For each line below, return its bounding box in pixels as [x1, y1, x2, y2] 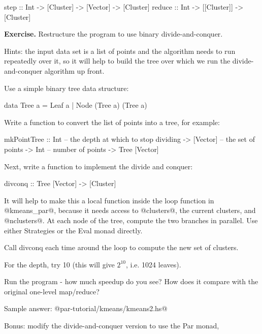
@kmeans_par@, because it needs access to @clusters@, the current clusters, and [4, 205, 256, 216]
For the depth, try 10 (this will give [4, 259, 115, 269]
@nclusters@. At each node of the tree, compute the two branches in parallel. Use [4, 215, 258, 225]
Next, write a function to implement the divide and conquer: [4, 161, 193, 171]
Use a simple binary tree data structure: [4, 82, 129, 93]
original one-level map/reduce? [4, 286, 100, 296]
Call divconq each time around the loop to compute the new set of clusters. [4, 242, 239, 253]
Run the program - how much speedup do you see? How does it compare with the [4, 276, 258, 287]
